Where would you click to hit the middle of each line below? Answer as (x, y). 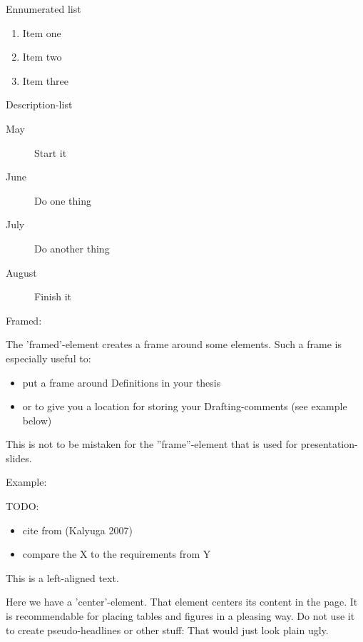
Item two (42, 57)
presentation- (329, 444)
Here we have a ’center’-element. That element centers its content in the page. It (182, 602)
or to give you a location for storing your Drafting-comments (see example (185, 406)
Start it (51, 152)
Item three (45, 80)
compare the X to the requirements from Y (117, 554)
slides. (19, 458)
